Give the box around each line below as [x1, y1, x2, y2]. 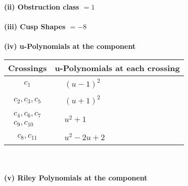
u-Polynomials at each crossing [55, 61, 180, 74]
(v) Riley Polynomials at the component [4, 172, 148, 183]
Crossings [8, 61, 47, 74]
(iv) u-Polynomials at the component [4, 41, 136, 51]
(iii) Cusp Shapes [4, 21, 66, 32]
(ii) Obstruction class [4, 2, 79, 12]
